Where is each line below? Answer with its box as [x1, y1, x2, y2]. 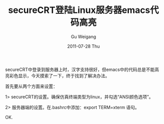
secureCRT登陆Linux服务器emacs [8, 4, 151, 16]
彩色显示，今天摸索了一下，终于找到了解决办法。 [9, 72, 110, 78]
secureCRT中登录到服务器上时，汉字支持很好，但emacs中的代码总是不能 [5, 66, 155, 72]
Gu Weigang [71, 33, 96, 40]
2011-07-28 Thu [67, 43, 100, 49]
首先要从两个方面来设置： [5, 83, 58, 89]
